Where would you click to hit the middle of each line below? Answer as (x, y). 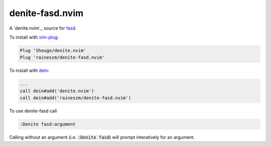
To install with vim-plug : (34, 37)
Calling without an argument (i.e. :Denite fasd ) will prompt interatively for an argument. (102, 137)
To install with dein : (29, 71)
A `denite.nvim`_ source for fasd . (43, 28)
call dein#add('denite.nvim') (57, 91)
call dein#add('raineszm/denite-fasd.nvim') (76, 98)
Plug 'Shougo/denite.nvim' (53, 50)
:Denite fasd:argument (48, 124)
